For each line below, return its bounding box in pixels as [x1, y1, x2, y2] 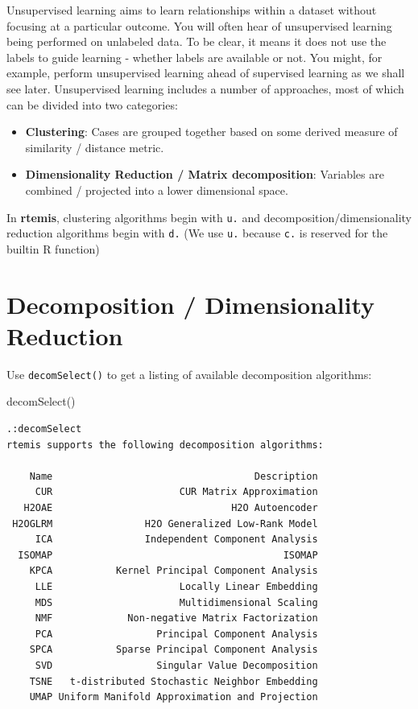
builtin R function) [6, 240, 100, 257]
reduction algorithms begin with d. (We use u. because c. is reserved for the [6, 225, 388, 241]
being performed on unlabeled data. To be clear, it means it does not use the [6, 33, 387, 50]
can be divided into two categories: [6, 96, 178, 113]
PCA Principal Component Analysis [35, 628, 318, 640]
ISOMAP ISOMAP [18, 549, 318, 561]
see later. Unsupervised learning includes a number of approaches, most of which [6, 80, 404, 97]
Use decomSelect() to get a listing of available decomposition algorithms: [6, 365, 372, 382]
